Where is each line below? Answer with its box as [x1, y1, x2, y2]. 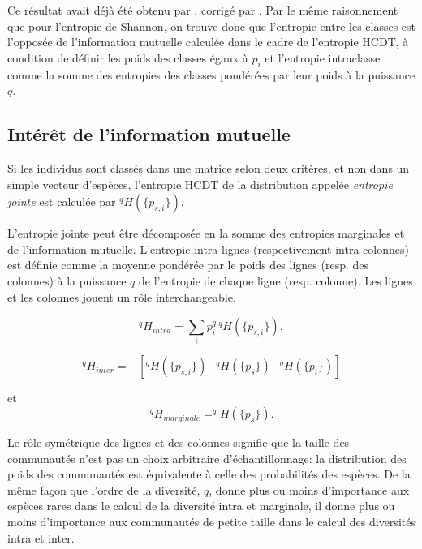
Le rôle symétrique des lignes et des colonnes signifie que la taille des [7, 434, 350, 451]
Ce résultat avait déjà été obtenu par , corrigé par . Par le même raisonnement [7, 2, 398, 18]
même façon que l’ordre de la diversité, [7, 481, 200, 498]
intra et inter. [7, 529, 75, 546]
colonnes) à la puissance [7, 272, 127, 289]
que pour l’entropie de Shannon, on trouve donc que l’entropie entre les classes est [7, 17, 416, 34]
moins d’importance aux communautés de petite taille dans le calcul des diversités [7, 513, 416, 530]
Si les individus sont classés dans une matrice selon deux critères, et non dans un [7, 159, 410, 176]
